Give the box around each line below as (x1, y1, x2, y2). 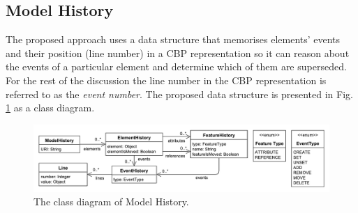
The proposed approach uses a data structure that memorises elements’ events (6, 32, 341, 47)
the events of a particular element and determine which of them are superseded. (6, 59, 347, 74)
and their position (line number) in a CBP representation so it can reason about (6, 45, 350, 60)
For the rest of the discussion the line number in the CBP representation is (6, 72, 327, 87)
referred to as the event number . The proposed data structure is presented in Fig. (6, 86, 353, 101)
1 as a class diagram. (6, 100, 95, 115)
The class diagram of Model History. (33, 194, 189, 209)
